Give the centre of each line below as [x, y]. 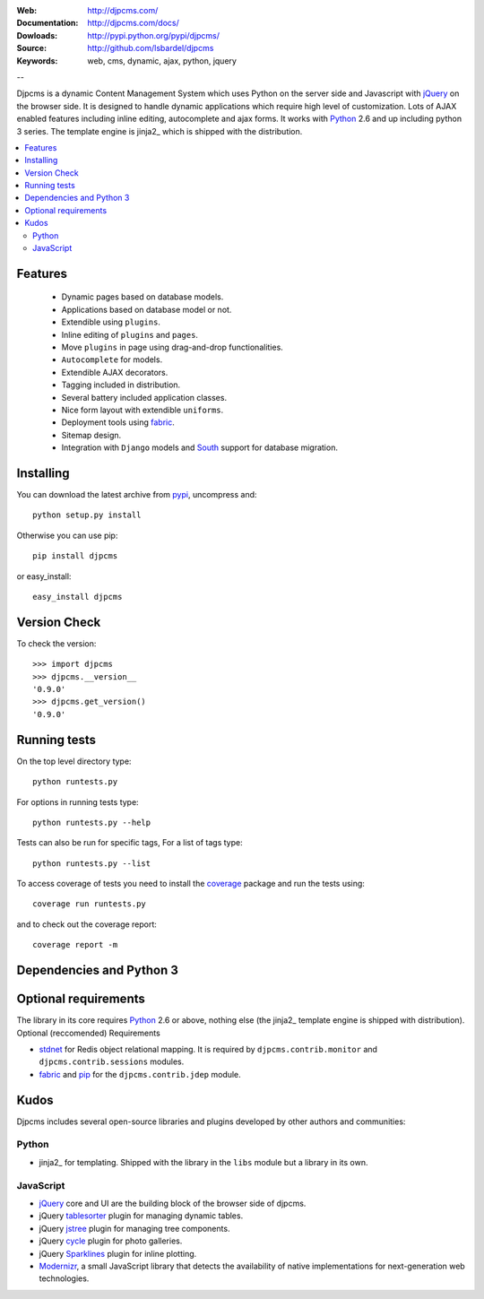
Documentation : [48, 23]
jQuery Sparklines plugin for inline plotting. [118, 1253]
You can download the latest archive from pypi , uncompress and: [137, 495]
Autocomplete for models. [112, 359]
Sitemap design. [91, 435]
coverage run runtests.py [90, 904]
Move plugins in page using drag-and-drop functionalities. [173, 347]
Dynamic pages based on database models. [143, 297]
